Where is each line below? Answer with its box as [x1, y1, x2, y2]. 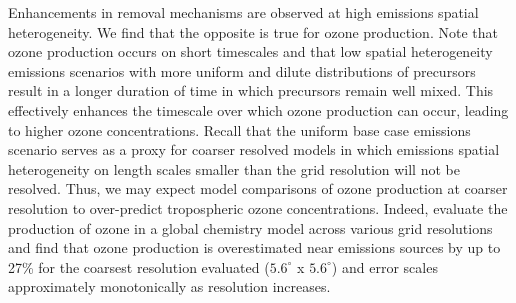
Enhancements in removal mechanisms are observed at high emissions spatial [8, 2, 479, 22]
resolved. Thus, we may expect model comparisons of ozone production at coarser [8, 178, 508, 199]
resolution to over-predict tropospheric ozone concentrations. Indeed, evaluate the [8, 197, 508, 218]
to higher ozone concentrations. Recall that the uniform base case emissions [8, 119, 471, 140]
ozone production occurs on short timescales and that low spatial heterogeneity [8, 41, 493, 62]
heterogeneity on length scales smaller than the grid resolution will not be [8, 158, 460, 179]
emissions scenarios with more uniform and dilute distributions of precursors [8, 60, 476, 81]
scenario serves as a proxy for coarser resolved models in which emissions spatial [8, 139, 500, 160]
